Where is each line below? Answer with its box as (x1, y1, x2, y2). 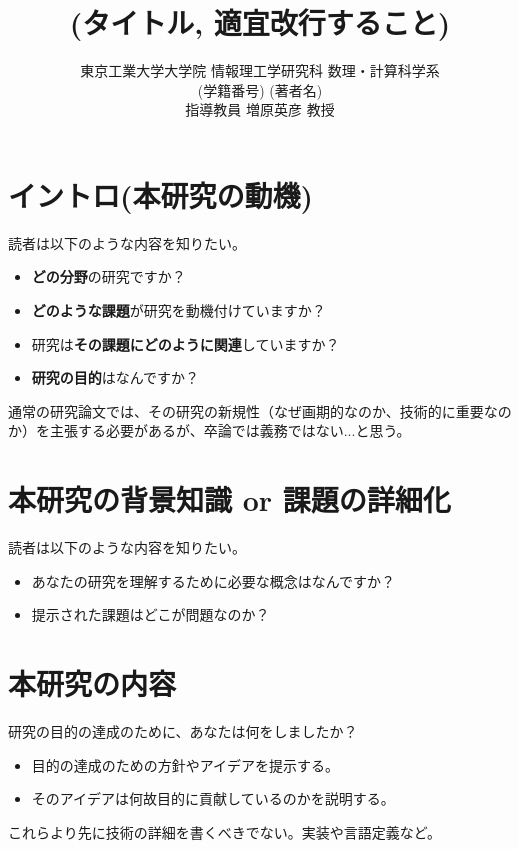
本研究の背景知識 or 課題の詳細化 (8, 479, 451, 520)
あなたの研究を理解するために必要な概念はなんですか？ (31, 570, 396, 591)
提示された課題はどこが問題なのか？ (31, 604, 270, 625)
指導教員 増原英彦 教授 (185, 99, 335, 120)
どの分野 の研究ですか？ (31, 266, 186, 287)
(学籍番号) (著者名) (197, 79, 323, 100)
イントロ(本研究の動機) (8, 174, 314, 215)
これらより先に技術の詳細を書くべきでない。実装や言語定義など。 (8, 821, 442, 842)
